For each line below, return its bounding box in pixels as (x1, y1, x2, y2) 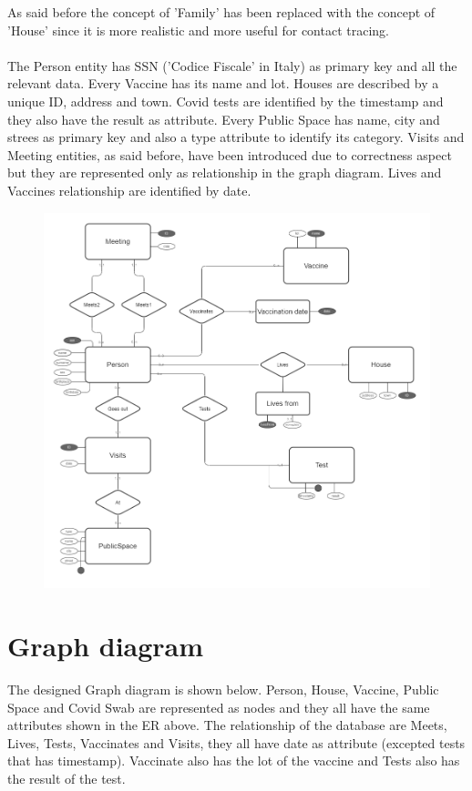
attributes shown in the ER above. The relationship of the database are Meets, (7, 715, 447, 735)
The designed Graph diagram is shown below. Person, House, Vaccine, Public (7, 680, 439, 699)
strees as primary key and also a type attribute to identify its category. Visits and (7, 127, 465, 147)
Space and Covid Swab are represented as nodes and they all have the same (7, 697, 430, 716)
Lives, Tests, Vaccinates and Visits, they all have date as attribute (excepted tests (7, 733, 466, 752)
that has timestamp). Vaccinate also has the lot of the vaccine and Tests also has (7, 751, 460, 770)
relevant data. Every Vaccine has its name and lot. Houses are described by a (7, 74, 439, 93)
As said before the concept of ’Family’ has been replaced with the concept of (7, 3, 436, 21)
